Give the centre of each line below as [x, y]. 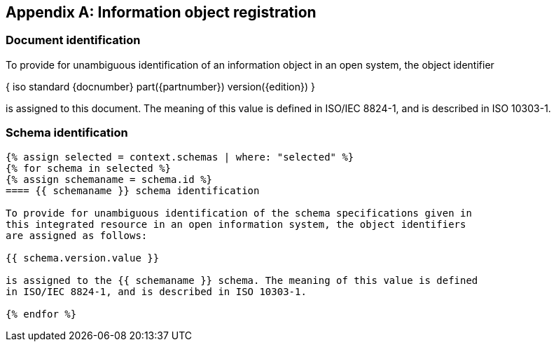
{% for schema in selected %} [89, 168]
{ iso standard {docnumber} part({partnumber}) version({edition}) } [160, 86]
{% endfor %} [41, 314]
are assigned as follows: [77, 235]
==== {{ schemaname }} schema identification [133, 190]
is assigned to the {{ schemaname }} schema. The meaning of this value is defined [242, 280]
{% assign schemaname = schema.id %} [109, 179]
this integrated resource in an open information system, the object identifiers [236, 224]
